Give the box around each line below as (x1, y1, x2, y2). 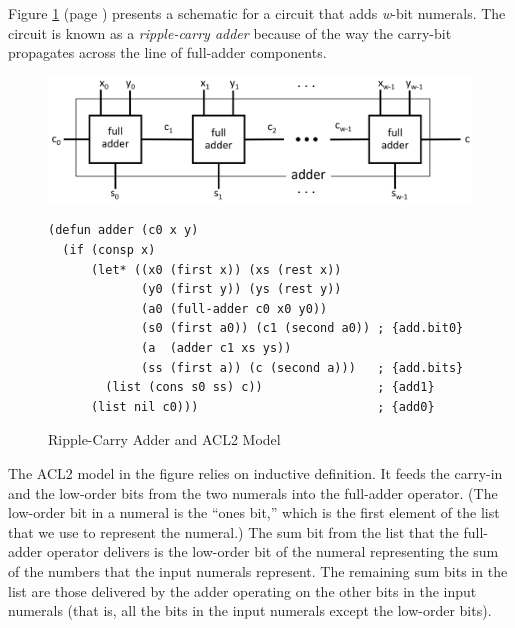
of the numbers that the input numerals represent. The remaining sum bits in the (8, 560, 508, 581)
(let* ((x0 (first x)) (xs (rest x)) (90, 262, 342, 277)
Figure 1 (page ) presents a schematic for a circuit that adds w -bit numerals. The (8, 3, 506, 23)
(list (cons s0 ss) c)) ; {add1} (105, 380, 435, 395)
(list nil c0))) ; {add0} (90, 399, 435, 414)
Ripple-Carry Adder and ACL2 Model (48, 429, 281, 450)
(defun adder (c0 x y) (48, 223, 199, 238)
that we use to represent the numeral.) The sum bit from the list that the (8, 521, 459, 542)
